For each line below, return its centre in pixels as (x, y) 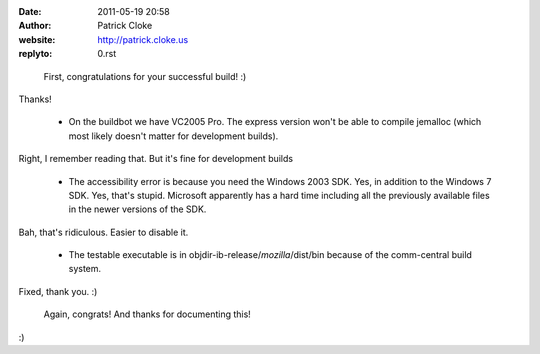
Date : (30, 11)
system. (85, 269)
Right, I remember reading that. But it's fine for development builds (156, 159)
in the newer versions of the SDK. (137, 209)
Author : (35, 26)
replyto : (35, 54)
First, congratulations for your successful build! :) (145, 76)
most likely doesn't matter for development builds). (173, 136)
